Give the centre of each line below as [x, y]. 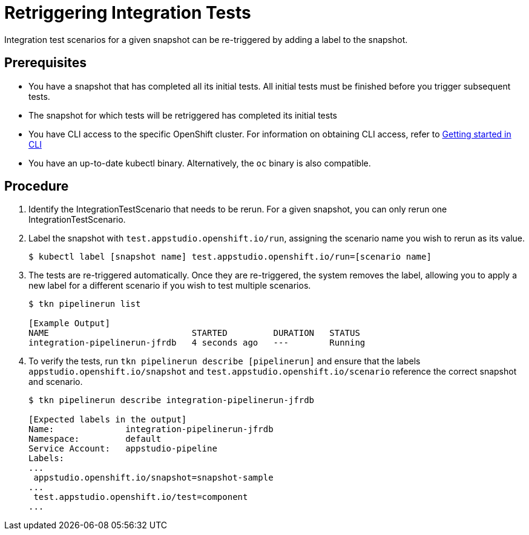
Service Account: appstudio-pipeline [123, 449]
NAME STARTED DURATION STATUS [194, 333]
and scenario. [56, 382]
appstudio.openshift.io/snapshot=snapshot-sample [153, 478]
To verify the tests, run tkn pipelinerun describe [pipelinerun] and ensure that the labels [225, 361]
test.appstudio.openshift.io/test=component [141, 497]
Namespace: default [95, 439]
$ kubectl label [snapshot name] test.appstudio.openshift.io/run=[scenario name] [230, 257]
